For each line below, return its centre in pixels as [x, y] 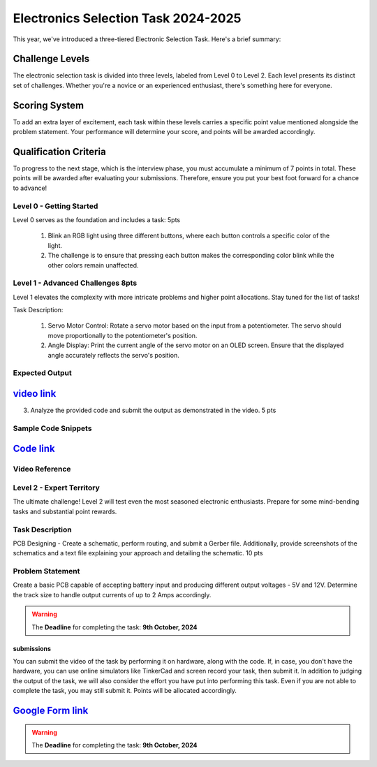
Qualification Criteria [59, 151]
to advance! [30, 188]
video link [35, 394]
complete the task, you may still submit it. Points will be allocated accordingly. [125, 691]
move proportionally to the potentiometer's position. [123, 335]
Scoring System [48, 105]
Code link [34, 449]
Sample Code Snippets [52, 428]
